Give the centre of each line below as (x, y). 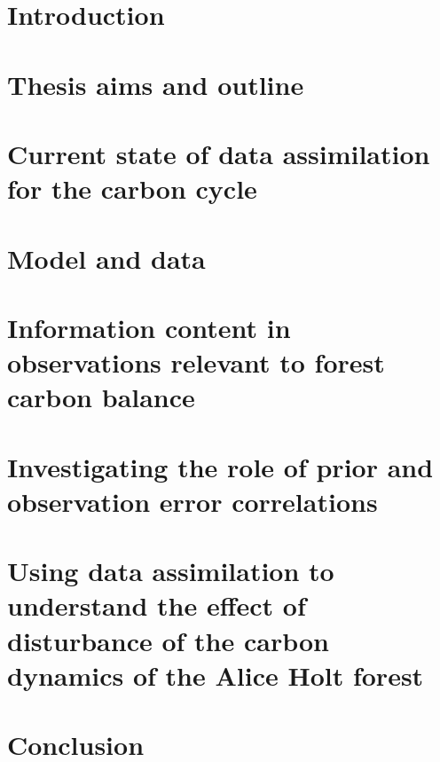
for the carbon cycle (132, 189)
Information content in (149, 327)
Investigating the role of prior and (220, 466)
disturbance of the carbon (168, 640)
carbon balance (101, 397)
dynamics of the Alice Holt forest (216, 675)
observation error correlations (192, 501)
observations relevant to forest (196, 362)
